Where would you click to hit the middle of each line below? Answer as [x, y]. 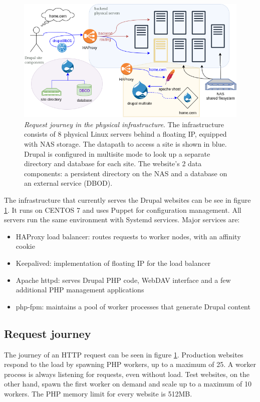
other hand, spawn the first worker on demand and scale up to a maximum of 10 [128, 384]
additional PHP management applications [80, 290]
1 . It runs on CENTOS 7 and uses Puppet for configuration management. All [123, 210]
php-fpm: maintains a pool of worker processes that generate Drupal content [133, 306]
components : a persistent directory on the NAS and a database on [126, 173]
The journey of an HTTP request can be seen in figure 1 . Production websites [124, 354]
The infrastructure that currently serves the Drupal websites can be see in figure [127, 200]
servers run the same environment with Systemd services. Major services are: [122, 220]
